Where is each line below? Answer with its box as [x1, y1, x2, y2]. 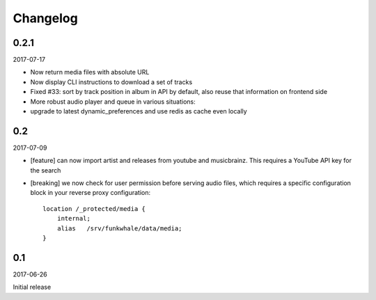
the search [30, 166, 61, 174]
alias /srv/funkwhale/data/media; [56, 224, 182, 232]
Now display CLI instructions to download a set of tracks [30, 77, 193, 86]
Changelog [13, 10, 78, 26]
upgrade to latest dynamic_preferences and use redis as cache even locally [30, 107, 247, 116]
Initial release [13, 283, 52, 292]
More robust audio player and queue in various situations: [30, 97, 196, 106]
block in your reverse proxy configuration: [30, 189, 151, 197]
